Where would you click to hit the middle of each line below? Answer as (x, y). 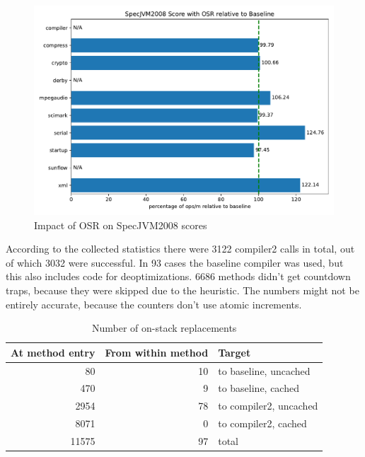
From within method (157, 352)
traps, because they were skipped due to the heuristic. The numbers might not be (182, 290)
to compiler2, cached (262, 423)
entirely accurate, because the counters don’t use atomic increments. (154, 304)
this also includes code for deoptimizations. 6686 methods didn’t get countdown (178, 276)
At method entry (53, 352)
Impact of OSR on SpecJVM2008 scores (121, 225)
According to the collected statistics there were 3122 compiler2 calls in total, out (180, 249)
